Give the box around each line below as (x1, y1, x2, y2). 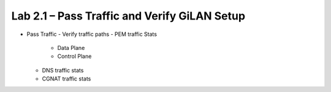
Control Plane (57, 52, 92, 60)
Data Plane (57, 44, 85, 51)
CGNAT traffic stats (42, 75, 91, 82)
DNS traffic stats (42, 66, 84, 74)
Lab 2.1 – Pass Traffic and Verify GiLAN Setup (11, 9, 245, 23)
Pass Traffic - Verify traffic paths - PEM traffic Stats (26, 30, 158, 38)
